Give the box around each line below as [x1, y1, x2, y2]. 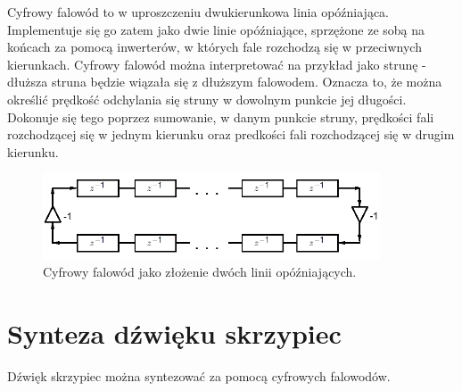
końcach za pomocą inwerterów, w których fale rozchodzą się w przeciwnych [7, 37, 422, 56]
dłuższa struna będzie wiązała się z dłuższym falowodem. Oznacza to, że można [7, 72, 442, 91]
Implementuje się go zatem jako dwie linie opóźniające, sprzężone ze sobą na [7, 20, 425, 38]
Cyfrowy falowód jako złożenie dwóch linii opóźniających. [43, 262, 357, 281]
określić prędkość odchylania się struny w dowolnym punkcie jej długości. [7, 89, 407, 108]
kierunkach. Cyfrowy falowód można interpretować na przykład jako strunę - [7, 54, 426, 73]
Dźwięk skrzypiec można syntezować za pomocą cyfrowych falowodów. [7, 367, 391, 386]
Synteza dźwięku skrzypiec [7, 315, 342, 352]
